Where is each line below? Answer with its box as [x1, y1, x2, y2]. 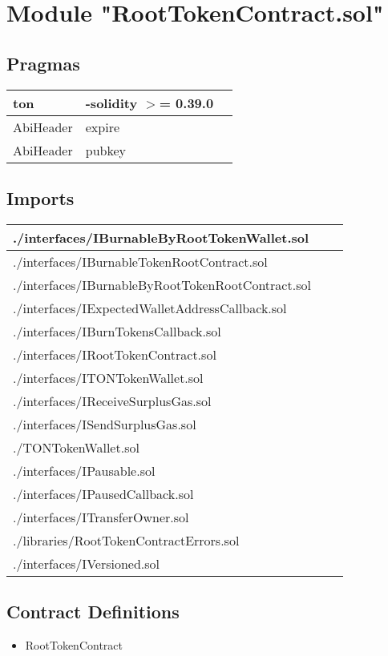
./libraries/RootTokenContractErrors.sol [13, 530, 240, 549]
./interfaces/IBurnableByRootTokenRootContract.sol [13, 275, 311, 294]
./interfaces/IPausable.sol [13, 461, 156, 480]
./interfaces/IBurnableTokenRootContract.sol [13, 252, 268, 271]
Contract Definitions [6, 599, 180, 624]
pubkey [85, 140, 126, 159]
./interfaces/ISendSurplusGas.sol [13, 414, 196, 433]
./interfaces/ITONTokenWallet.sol [13, 368, 204, 387]
